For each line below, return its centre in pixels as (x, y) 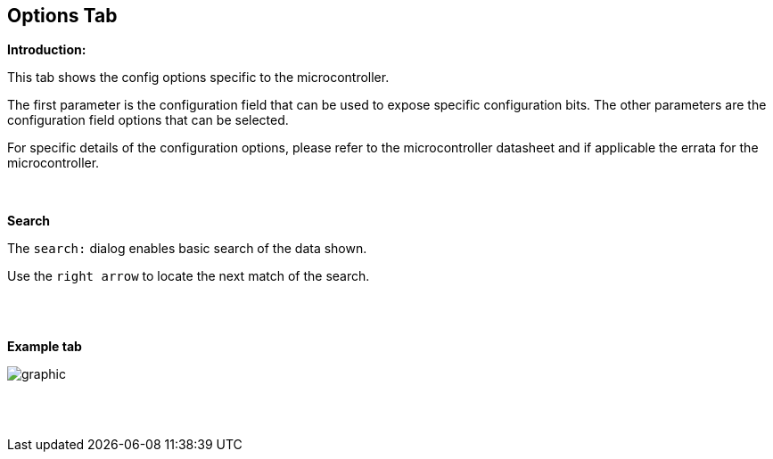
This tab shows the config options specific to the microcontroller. (198, 78)
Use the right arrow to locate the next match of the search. (189, 276)
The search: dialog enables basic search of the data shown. (187, 249)
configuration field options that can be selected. (148, 120)
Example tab (45, 347)
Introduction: (47, 50)
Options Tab (62, 16)
